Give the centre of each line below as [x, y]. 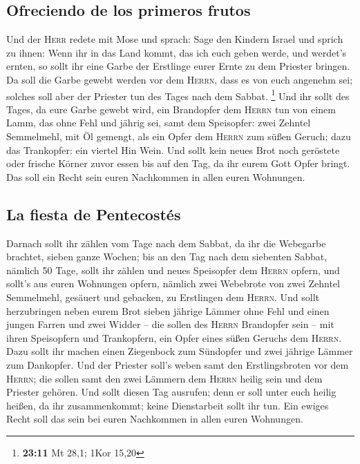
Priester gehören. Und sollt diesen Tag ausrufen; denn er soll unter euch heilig [171, 392]
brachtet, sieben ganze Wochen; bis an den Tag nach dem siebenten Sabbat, [167, 257]
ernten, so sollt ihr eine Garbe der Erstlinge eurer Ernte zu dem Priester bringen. [178, 66]
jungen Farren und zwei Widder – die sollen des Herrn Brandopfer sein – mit [170, 324]
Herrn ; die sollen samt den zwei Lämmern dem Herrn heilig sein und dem [164, 378]
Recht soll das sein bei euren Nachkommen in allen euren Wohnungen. [155, 419]
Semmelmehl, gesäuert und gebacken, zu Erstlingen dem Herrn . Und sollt [163, 297]
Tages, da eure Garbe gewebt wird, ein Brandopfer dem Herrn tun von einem [171, 109]
